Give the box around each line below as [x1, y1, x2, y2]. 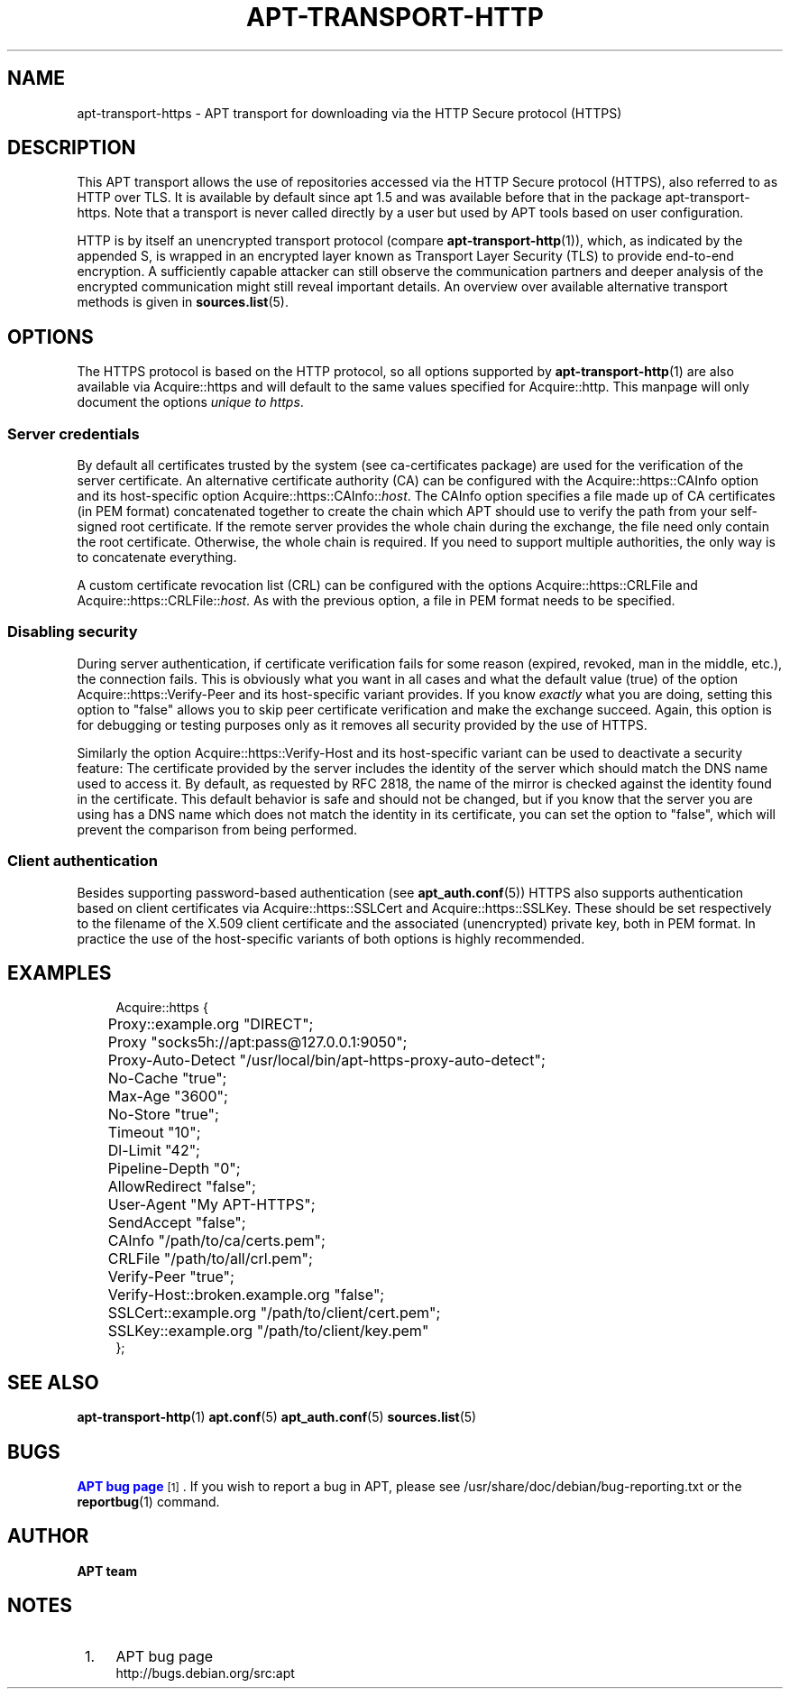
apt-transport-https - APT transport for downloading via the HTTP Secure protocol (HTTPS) [77, 105, 622, 121]
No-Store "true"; [107, 1105, 219, 1124]
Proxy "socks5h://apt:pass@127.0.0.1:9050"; [107, 1033, 408, 1052]
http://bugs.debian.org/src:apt [115, 1664, 295, 1681]
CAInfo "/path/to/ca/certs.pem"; [107, 1231, 326, 1250]
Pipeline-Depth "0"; [107, 1159, 241, 1178]
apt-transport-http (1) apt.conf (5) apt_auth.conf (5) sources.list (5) [77, 1409, 477, 1425]
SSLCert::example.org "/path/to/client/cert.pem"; [107, 1304, 441, 1323]
